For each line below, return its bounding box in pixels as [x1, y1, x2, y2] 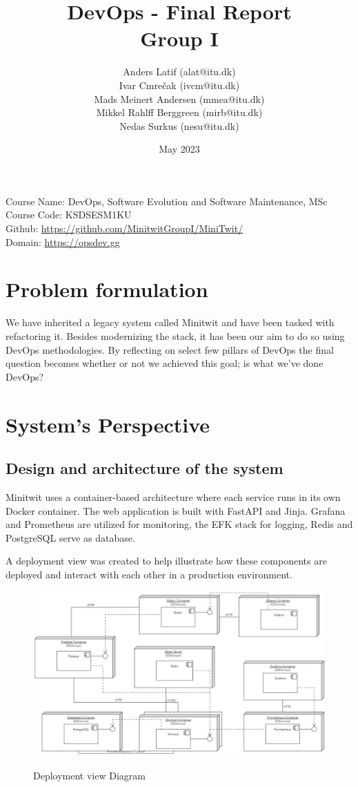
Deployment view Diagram [33, 768, 146, 782]
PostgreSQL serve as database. [6, 530, 135, 544]
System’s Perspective [6, 410, 210, 438]
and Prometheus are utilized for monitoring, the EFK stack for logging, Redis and [6, 517, 353, 531]
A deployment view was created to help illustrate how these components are [6, 553, 327, 568]
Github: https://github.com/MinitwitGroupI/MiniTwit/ [6, 221, 243, 236]
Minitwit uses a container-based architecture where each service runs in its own [6, 489, 341, 504]
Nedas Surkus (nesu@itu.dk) [119, 118, 239, 133]
